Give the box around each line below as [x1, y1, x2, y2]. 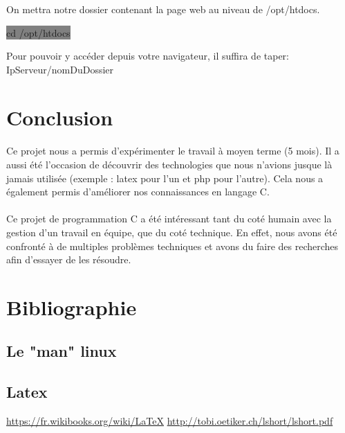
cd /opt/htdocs [6, 25, 71, 39]
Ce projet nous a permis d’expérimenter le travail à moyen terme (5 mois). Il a [6, 143, 339, 158]
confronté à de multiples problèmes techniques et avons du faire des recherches [6, 238, 339, 253]
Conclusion [6, 103, 113, 131]
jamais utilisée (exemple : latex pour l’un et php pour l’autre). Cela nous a [6, 170, 324, 185]
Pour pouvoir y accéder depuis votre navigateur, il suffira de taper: [6, 48, 289, 63]
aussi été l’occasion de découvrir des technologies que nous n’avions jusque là [6, 157, 333, 171]
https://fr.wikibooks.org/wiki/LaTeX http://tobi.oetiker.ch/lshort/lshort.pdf [6, 414, 333, 428]
